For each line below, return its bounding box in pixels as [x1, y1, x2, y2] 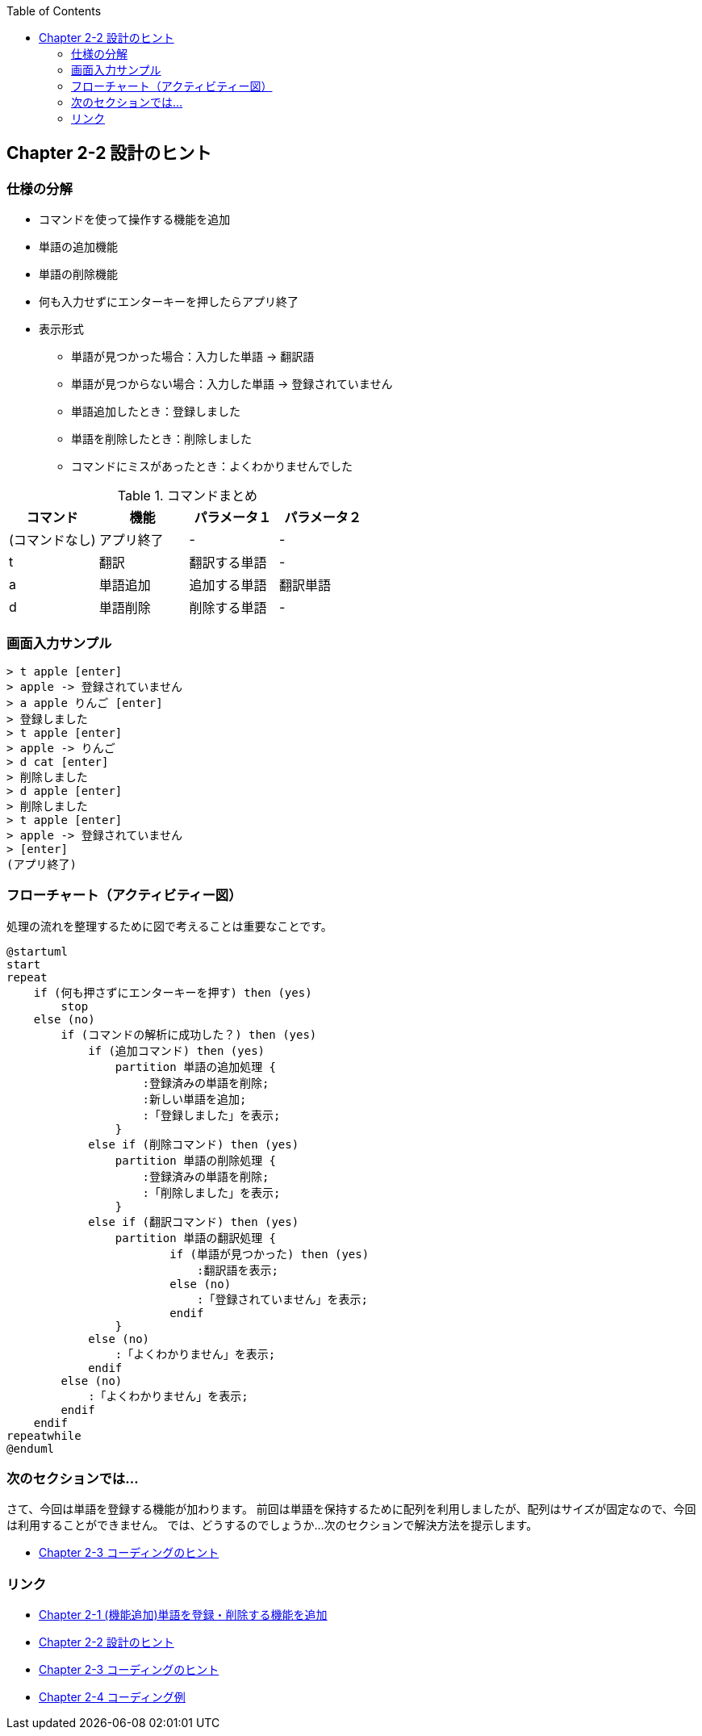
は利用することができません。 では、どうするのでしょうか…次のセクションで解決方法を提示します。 [6, 1518, 538, 1533]
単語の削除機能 [39, 267, 118, 282]
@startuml [6, 944, 68, 958]
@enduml [6, 1441, 55, 1455]
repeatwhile [6, 1429, 81, 1442]
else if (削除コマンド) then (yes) [88, 1137, 299, 1151]
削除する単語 [189, 600, 267, 617]
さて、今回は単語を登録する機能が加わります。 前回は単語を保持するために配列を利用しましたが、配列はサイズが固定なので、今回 [6, 1502, 696, 1516]
